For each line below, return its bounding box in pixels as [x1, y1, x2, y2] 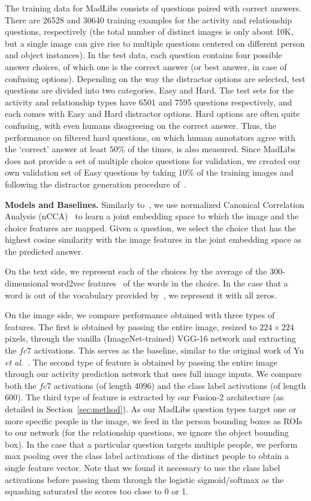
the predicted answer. [5, 245, 84, 257]
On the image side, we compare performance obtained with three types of [5, 309, 275, 321]
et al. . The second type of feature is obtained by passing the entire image [5, 355, 277, 368]
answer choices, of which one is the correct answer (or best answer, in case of [5, 60, 287, 73]
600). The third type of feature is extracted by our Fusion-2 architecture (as [5, 391, 284, 403]
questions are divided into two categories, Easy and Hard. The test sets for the [5, 84, 294, 96]
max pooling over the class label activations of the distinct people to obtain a [5, 449, 289, 462]
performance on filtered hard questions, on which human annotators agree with [5, 131, 295, 143]
